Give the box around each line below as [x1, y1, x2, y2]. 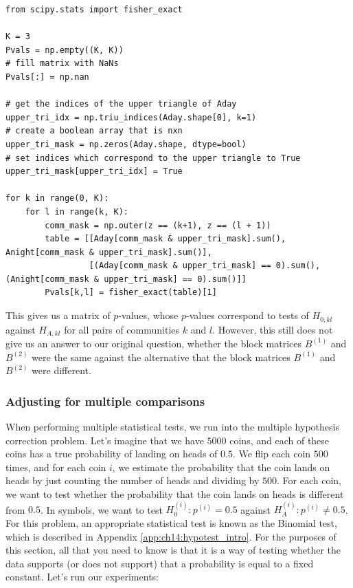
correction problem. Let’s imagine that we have [5, 433, 204, 447]
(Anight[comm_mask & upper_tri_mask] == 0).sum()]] [5, 274, 247, 284]
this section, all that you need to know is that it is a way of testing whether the [5, 543, 341, 557]
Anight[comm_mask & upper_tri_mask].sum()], [5, 247, 212, 257]
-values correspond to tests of [185, 308, 309, 323]
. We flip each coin [232, 446, 311, 461]
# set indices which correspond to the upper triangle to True [5, 153, 301, 163]
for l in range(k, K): [25, 206, 128, 217]
